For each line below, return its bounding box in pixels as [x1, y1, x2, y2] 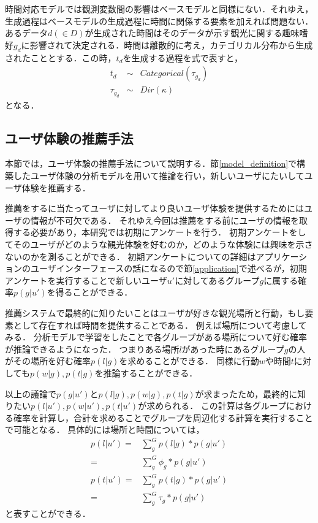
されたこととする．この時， [5, 51, 116, 64]
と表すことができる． [5, 507, 91, 520]
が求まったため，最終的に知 [195, 387, 306, 400]
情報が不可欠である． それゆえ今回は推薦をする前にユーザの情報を [30, 213, 299, 226]
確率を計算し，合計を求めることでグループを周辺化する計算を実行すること [13, 411, 313, 424]
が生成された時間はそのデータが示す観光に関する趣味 [85, 26, 300, 39]
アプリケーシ [256, 250, 308, 262]
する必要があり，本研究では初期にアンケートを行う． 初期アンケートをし [13, 226, 306, 239]
